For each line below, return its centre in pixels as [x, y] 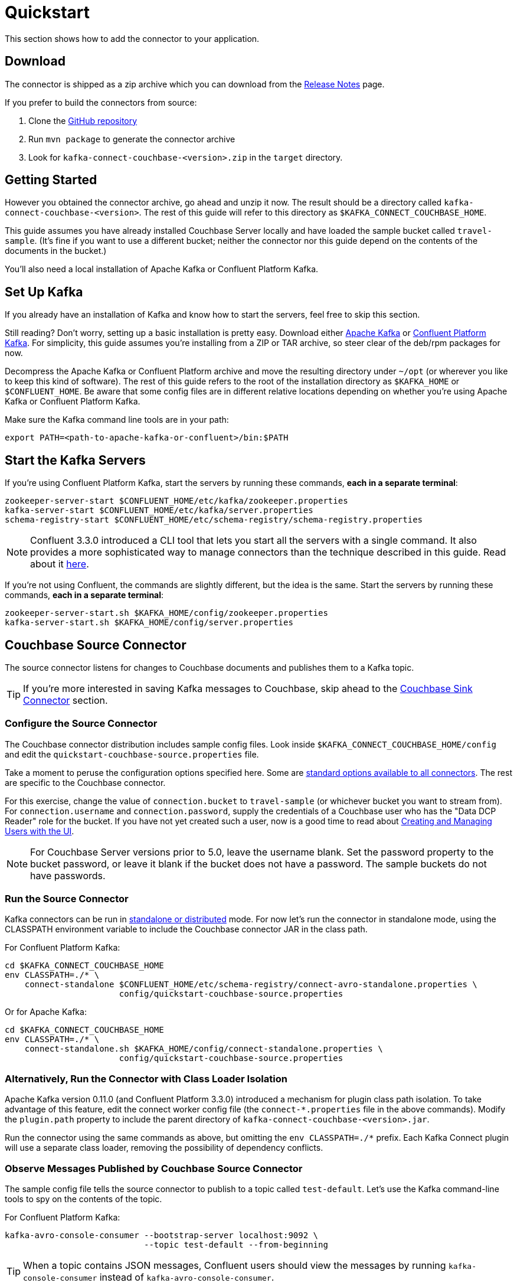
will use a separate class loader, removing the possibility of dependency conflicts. [164, 1148]
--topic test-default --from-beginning [236, 1244]
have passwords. [68, 875]
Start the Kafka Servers [75, 460]
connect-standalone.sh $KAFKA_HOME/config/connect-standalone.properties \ [204, 1049]
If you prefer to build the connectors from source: [101, 102]
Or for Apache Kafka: [46, 1012]
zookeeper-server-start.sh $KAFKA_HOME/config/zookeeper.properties [166, 613]
